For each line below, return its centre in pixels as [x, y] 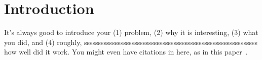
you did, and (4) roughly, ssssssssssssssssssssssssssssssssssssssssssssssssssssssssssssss [131, 42]
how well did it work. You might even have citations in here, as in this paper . [126, 52]
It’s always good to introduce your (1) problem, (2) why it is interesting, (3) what [131, 32]
